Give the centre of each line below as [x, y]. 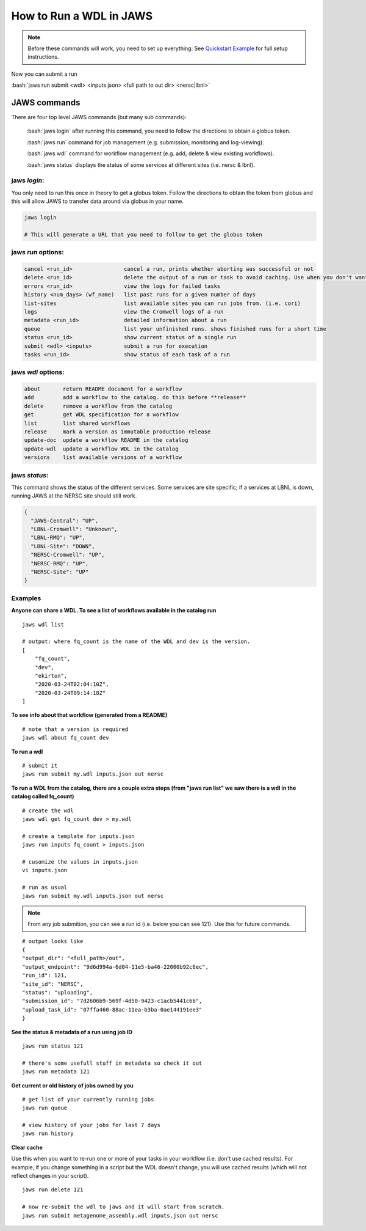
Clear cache [27, 1147]
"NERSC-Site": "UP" [60, 572]
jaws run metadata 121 [56, 1072]
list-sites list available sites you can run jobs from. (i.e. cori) [163, 303]
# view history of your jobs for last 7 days [91, 1125]
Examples [26, 598]
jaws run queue [45, 1108]
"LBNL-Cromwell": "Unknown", [74, 529]
